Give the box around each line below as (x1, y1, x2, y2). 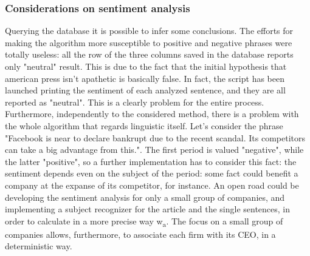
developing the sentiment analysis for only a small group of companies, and (5, 190, 285, 203)
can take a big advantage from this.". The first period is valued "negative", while (5, 143, 304, 156)
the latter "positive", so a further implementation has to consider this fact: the (5, 155, 297, 167)
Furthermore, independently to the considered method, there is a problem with (5, 107, 299, 120)
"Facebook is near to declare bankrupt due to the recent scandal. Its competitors (5, 131, 305, 144)
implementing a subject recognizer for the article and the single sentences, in (5, 203, 291, 215)
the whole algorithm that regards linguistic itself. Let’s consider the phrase (5, 119, 283, 132)
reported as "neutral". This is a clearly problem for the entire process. (5, 95, 264, 108)
